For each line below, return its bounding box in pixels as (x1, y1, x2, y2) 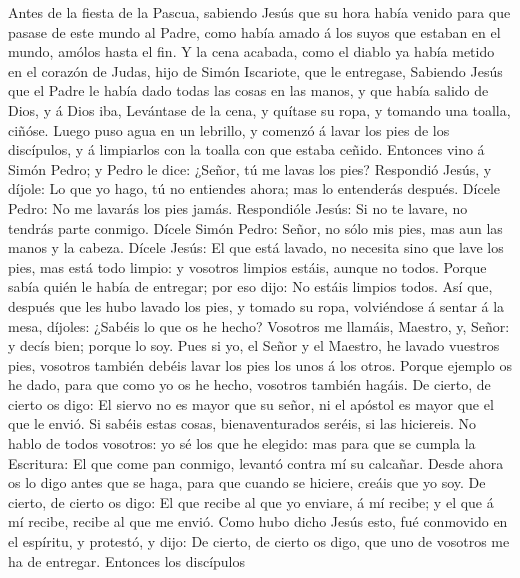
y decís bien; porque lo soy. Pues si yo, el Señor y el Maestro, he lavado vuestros (8, 335, 500, 356)
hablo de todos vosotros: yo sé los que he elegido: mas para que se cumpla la (8, 433, 476, 454)
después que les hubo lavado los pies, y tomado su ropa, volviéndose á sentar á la (8, 295, 505, 316)
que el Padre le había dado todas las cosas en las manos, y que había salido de (8, 80, 489, 101)
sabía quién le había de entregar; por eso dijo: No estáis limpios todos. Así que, (8, 276, 493, 297)
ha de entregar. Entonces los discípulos (8, 550, 246, 571)
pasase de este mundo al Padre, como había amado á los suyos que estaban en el (8, 21, 501, 42)
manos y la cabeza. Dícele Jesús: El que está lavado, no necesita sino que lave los (8, 237, 504, 258)
